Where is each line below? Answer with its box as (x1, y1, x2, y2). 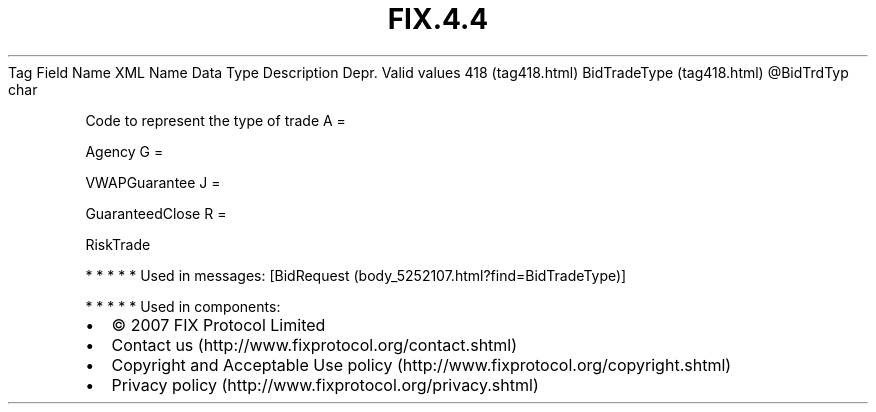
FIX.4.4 (387, 2, 489, 36)
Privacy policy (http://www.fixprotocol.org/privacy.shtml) (111, 374, 539, 395)
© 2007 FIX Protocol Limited (111, 314, 326, 335)
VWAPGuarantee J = (85, 173, 221, 191)
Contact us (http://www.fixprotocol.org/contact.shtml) (111, 334, 518, 355)
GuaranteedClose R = (85, 204, 227, 222)
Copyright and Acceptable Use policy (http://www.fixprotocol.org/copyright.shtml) (111, 354, 732, 375)
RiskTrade (85, 235, 151, 253)
